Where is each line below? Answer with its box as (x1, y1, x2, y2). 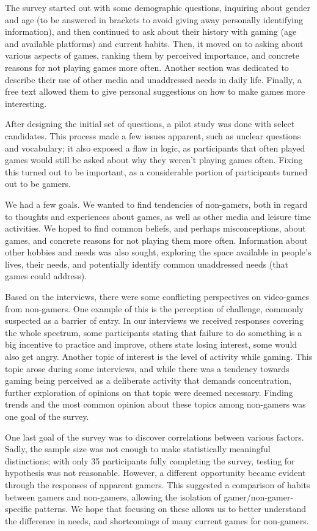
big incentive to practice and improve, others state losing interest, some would (5, 338, 297, 351)
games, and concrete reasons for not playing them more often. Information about (5, 233, 308, 246)
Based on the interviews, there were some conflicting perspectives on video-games (5, 290, 310, 303)
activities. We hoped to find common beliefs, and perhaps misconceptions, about (5, 222, 306, 235)
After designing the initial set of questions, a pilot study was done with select (5, 117, 295, 130)
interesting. (5, 97, 47, 109)
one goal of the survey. (5, 410, 89, 422)
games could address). (5, 269, 87, 282)
